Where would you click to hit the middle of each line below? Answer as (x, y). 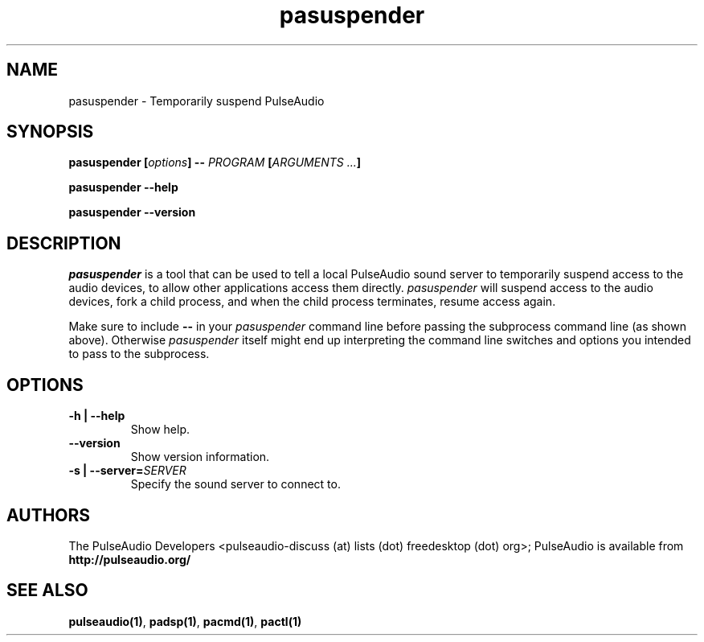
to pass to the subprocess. (139, 354)
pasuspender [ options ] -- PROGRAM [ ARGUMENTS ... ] (215, 163)
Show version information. (200, 457)
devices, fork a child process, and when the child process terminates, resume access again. (312, 302)
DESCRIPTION (64, 243)
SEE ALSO (47, 591)
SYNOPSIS (50, 132)
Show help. (160, 430)
